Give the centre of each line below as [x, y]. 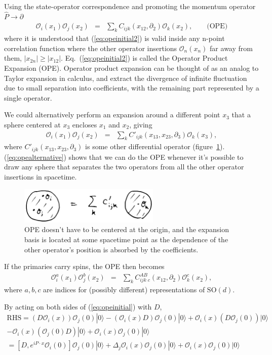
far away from [231, 48]
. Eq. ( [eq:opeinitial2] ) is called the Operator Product [144, 58]
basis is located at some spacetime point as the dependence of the [126, 239]
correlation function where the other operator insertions [91, 48]
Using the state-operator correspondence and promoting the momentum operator [130, 6]
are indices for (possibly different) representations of [124, 290]
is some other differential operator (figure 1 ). [155, 146]
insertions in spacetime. [41, 177]
